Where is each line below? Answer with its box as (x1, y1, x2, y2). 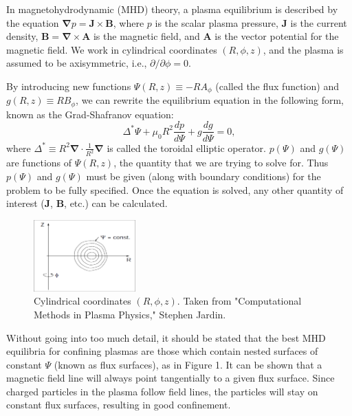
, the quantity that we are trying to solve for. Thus (113, 155, 329, 170)
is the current (290, 15, 347, 30)
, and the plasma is (263, 42, 344, 56)
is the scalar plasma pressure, (155, 15, 278, 30)
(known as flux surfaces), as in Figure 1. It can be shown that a (54, 357, 322, 371)
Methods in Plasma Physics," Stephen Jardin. (34, 307, 226, 321)
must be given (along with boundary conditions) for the (86, 169, 321, 183)
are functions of (6, 155, 72, 170)
